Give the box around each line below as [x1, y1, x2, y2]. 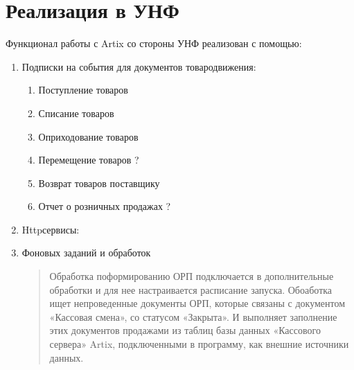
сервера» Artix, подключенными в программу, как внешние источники [49, 337, 349, 351]
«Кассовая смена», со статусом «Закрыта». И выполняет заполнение [49, 309, 337, 324]
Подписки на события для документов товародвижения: [21, 59, 256, 73]
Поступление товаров [38, 82, 128, 97]
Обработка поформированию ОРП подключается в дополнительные [49, 269, 334, 283]
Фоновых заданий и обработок [21, 245, 151, 260]
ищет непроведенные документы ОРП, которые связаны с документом [49, 296, 346, 310]
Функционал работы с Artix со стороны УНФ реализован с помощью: [6, 36, 302, 51]
